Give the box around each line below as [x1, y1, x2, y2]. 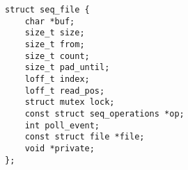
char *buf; [24, 16, 75, 26]
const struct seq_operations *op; [24, 108, 185, 119]
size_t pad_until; [24, 62, 110, 73]
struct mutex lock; [24, 97, 115, 108]
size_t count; [24, 51, 90, 61]
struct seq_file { [5, 5, 90, 15]
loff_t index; [24, 74, 90, 84]
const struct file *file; [24, 132, 145, 142]
